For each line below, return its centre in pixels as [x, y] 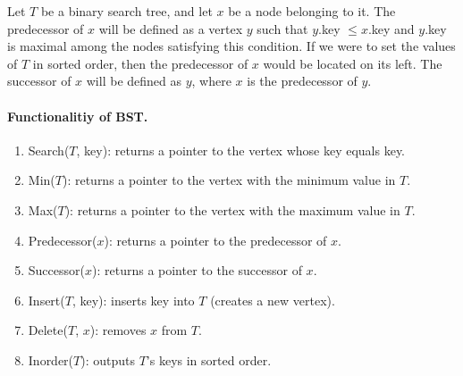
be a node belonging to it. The [312, 11]
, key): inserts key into [133, 300]
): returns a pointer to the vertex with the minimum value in [229, 180]
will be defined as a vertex [171, 28]
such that [282, 28]
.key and [391, 28]
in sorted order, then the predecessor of [140, 63]
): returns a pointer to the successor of [197, 270]
